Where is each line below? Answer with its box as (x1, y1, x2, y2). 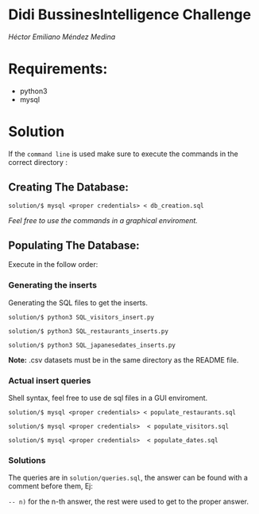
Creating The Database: (8, 181, 129, 194)
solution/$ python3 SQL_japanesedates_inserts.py (8, 341, 176, 349)
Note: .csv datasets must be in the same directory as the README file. (8, 355, 239, 364)
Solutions (8, 454, 46, 465)
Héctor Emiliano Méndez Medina (8, 32, 116, 41)
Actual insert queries (8, 375, 91, 386)
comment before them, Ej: (8, 481, 94, 491)
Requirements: (8, 60, 108, 78)
